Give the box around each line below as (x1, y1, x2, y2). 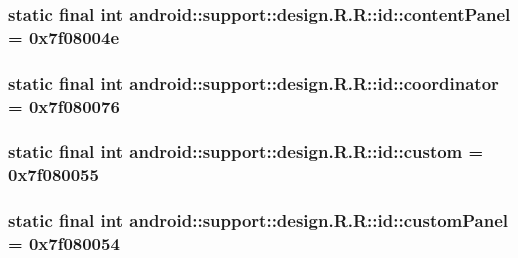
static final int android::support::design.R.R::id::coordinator (8, 70, 499, 95)
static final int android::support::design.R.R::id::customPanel (8, 208, 509, 233)
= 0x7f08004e (8, 24, 120, 49)
